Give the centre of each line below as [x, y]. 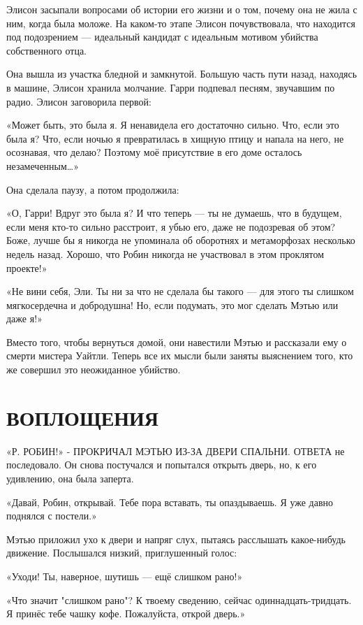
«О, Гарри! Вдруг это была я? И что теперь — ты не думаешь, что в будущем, [174, 213]
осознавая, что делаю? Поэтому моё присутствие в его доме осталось [154, 152]
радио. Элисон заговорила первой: [79, 101]
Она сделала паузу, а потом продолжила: [93, 189]
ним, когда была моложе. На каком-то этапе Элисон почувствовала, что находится [181, 23]
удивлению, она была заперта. [70, 478]
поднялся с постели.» [52, 516]
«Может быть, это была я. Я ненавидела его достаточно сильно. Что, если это [173, 125]
